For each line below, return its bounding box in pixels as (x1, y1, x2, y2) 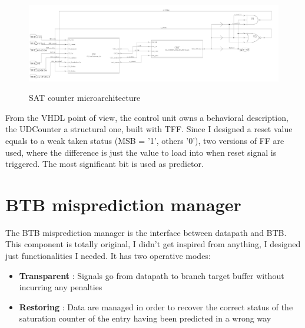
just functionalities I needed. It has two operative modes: (5, 250, 211, 262)
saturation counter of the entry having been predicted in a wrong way (19, 312, 271, 324)
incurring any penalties (19, 281, 102, 293)
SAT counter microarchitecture (29, 91, 141, 104)
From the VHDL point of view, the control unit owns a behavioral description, (5, 111, 289, 123)
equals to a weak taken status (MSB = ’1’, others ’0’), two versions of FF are (5, 134, 284, 146)
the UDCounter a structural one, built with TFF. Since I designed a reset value (5, 123, 293, 135)
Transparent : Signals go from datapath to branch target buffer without (19, 269, 284, 281)
